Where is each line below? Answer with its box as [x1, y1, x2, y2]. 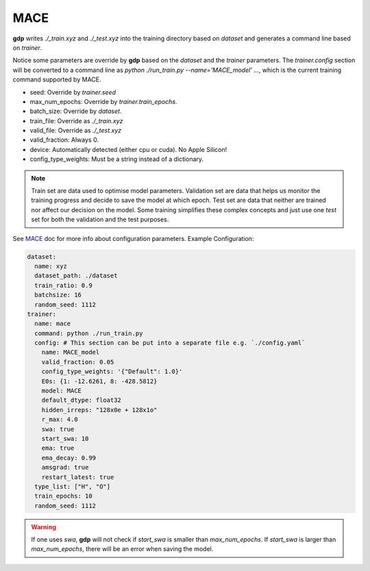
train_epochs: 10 [34, 492, 92, 500]
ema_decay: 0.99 [41, 454, 96, 461]
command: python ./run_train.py [34, 329, 143, 337]
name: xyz [34, 262, 68, 270]
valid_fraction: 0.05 [41, 358, 114, 366]
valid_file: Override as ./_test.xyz [29, 127, 122, 135]
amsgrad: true [41, 464, 89, 472]
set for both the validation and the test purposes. [31, 216, 169, 224]
